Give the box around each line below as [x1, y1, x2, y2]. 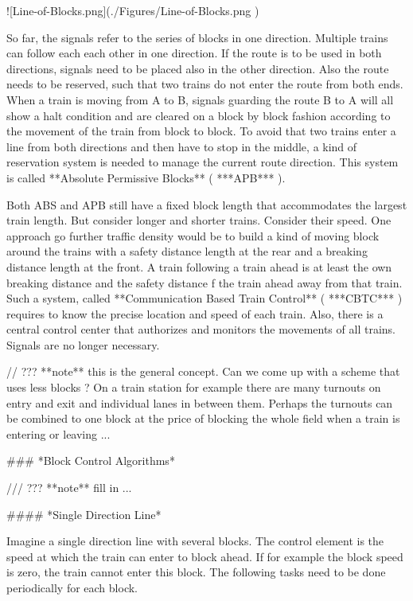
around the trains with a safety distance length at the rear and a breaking [6, 243, 368, 260]
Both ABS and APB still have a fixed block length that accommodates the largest [6, 196, 407, 213]
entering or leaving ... [6, 425, 111, 442]
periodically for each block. [6, 580, 138, 595]
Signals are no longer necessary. [6, 336, 160, 353]
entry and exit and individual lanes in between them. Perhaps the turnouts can [6, 394, 393, 411]
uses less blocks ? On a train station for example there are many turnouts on [6, 379, 381, 396]
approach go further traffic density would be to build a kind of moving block [6, 227, 380, 244]
